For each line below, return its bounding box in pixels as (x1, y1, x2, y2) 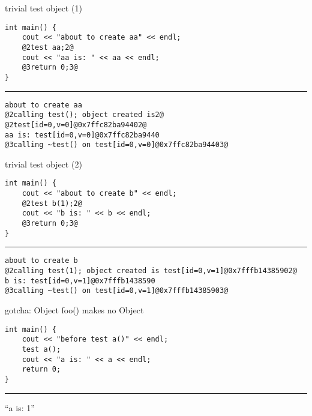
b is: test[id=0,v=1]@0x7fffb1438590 (5, 276, 155, 285)
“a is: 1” (5, 401, 35, 414)
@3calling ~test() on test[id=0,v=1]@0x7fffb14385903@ (5, 286, 229, 295)
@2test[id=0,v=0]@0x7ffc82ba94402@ (5, 120, 147, 129)
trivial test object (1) (5, 2, 82, 14)
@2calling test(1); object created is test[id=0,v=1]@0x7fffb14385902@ (5, 267, 297, 275)
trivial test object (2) (5, 157, 82, 170)
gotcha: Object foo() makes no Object (5, 303, 144, 316)
